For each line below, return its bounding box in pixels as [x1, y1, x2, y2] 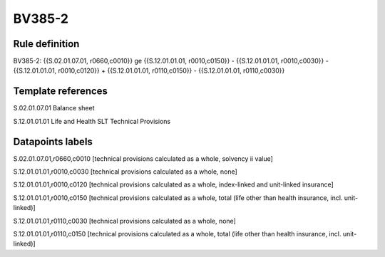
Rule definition [13, 38, 80, 50]
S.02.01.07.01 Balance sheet [13, 104, 95, 112]
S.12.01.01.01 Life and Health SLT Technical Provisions [13, 117, 171, 125]
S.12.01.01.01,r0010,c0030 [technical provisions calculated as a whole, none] [13, 167, 238, 176]
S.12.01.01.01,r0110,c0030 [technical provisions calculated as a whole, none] [13, 216, 237, 225]
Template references [13, 85, 108, 98]
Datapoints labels [13, 135, 93, 147]
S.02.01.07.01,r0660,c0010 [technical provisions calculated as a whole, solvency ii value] [13, 154, 274, 163]
